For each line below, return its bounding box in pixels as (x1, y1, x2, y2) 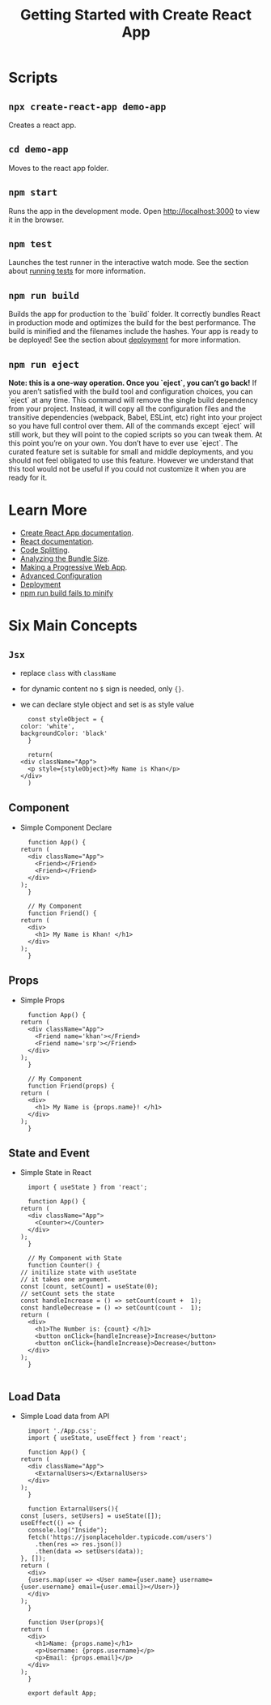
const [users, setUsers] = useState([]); (19, 1512, 162, 1520)
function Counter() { (28, 1262, 101, 1270)
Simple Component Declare (19, 823, 112, 832)
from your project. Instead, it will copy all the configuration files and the (8, 404, 247, 414)
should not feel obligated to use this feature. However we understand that (8, 455, 254, 465)
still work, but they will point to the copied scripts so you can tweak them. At (8, 429, 263, 439)
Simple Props (19, 995, 65, 1005)
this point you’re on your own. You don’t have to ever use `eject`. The (8, 438, 239, 448)
